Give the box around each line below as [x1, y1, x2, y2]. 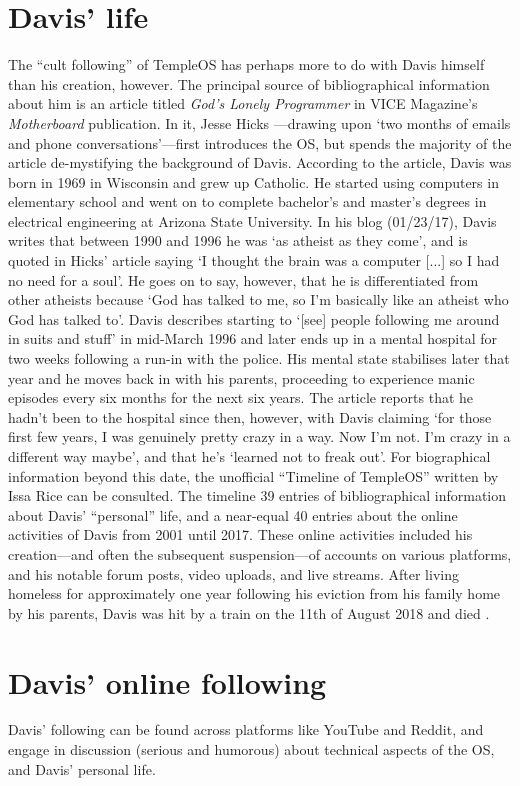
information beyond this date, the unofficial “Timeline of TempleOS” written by [8, 465, 499, 486]
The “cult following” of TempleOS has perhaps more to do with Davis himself [8, 54, 485, 75]
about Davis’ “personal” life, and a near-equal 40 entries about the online [8, 504, 458, 525]
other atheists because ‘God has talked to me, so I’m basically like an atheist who [8, 289, 509, 310]
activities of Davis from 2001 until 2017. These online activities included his [8, 524, 473, 545]
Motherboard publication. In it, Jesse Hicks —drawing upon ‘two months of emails [8, 112, 511, 133]
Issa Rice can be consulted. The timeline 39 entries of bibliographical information [8, 485, 507, 506]
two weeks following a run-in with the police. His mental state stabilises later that [8, 348, 510, 369]
